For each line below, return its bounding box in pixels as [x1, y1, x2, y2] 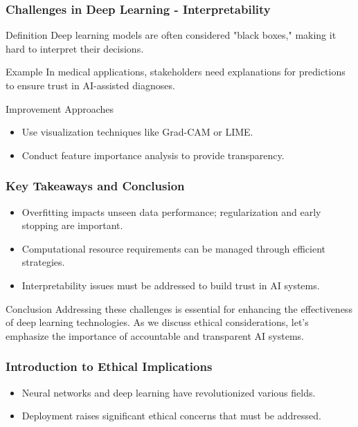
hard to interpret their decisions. [6, 41, 144, 55]
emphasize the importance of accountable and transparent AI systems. [6, 328, 304, 343]
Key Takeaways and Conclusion [6, 177, 185, 194]
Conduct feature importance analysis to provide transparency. [21, 147, 285, 162]
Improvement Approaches [6, 101, 114, 116]
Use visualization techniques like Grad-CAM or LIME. [21, 125, 253, 139]
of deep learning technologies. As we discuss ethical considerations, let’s [6, 315, 309, 329]
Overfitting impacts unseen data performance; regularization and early [21, 204, 321, 219]
